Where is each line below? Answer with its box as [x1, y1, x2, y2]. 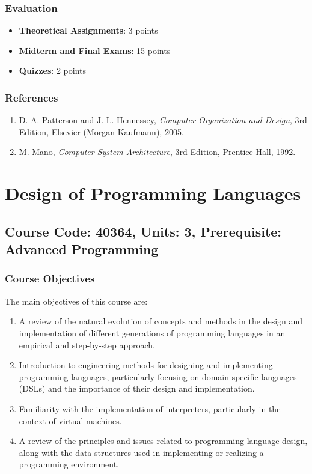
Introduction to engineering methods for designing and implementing [19, 359, 273, 371]
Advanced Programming [5, 240, 159, 258]
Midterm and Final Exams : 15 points [19, 44, 171, 56]
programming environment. [19, 458, 119, 470]
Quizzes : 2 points [19, 64, 86, 77]
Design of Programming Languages [5, 181, 301, 205]
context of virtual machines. [19, 414, 122, 427]
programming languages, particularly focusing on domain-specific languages [19, 370, 297, 383]
